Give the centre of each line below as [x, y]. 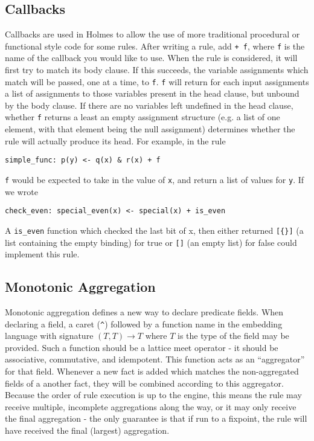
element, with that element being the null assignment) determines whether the [150, 129]
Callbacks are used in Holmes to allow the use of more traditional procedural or [152, 34]
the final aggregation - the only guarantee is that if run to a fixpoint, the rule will [156, 418]
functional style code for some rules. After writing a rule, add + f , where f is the [155, 46]
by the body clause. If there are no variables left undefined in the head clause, [149, 105]
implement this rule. [42, 254]
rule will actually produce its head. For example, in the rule [115, 140]
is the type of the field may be [233, 336]
